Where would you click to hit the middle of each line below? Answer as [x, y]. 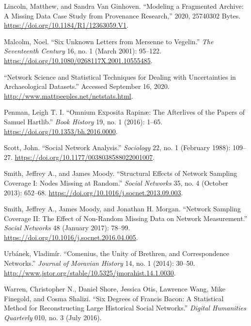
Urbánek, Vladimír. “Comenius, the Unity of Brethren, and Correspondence [117, 253]
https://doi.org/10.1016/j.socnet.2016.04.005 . [71, 237]
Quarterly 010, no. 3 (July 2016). [53, 317]
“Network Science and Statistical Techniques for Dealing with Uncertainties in [120, 77]
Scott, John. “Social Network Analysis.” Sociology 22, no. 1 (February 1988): [117, 147]
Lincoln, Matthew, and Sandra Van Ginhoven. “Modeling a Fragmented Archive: [124, 6]
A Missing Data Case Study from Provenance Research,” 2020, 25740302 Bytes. [122, 15]
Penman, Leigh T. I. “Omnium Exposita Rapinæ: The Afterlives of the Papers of [125, 112]
